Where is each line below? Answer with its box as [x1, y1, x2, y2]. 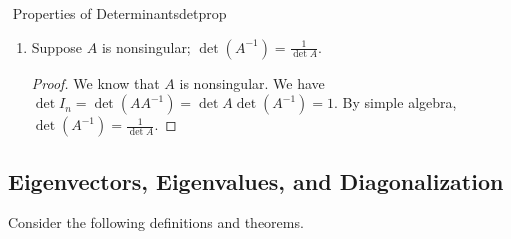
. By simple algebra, [333, 92, 457, 113]
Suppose [31, 36, 83, 57]
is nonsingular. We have [179, 72, 325, 93]
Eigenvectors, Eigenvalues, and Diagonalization [8, 165, 504, 196]
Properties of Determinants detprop [12, 3, 227, 23]
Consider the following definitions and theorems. [8, 212, 304, 233]
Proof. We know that [31, 72, 160, 93]
